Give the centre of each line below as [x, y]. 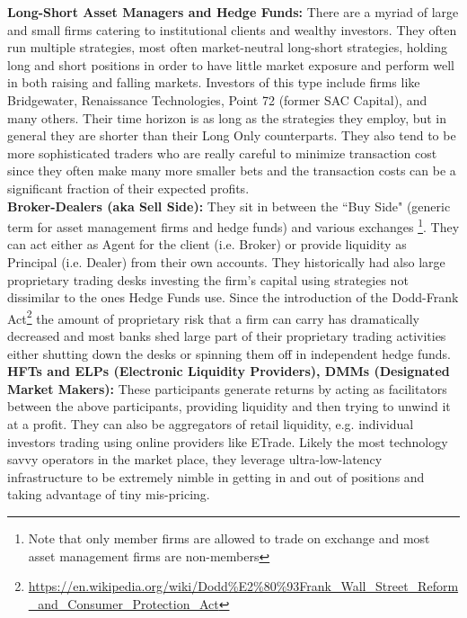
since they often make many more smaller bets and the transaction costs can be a [232, 170]
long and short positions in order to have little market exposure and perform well [231, 64]
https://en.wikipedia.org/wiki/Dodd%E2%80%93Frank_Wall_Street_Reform [243, 586]
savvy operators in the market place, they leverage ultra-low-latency [195, 459]
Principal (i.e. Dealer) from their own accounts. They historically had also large [226, 261]
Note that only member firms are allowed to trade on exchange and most [229, 537]
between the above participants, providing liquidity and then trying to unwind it [229, 406]
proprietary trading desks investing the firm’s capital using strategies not [208, 279]
